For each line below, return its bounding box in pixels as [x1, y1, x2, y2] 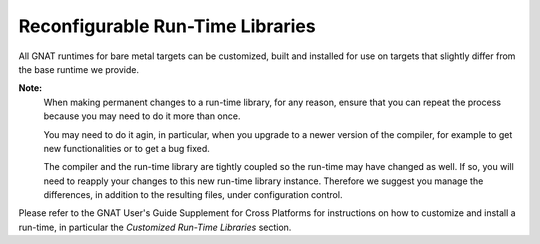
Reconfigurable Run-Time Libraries [18, 15, 316, 37]
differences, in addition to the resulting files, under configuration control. [43, 189, 343, 201]
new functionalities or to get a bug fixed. [43, 142, 210, 154]
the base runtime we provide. [18, 63, 140, 75]
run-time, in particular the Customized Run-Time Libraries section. [18, 221, 292, 233]
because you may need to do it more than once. [43, 110, 241, 122]
